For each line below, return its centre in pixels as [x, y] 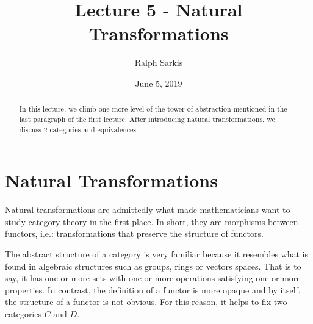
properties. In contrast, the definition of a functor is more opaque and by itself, [153, 290]
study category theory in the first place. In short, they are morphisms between [152, 221]
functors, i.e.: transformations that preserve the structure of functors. [134, 233]
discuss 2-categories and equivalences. [79, 129]
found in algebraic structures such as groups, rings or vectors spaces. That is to [153, 266]
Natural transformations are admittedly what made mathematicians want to [148, 210]
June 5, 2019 [159, 83]
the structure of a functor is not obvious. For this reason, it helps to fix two [146, 302]
